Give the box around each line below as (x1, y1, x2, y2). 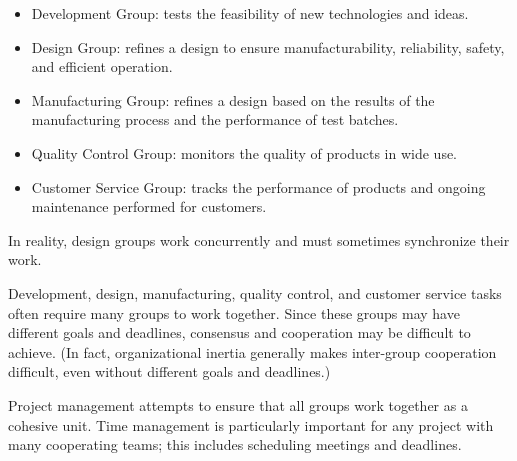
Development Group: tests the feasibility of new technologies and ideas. (31, 3, 469, 23)
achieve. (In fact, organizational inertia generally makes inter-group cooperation (8, 341, 497, 362)
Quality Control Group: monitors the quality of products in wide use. (31, 142, 458, 163)
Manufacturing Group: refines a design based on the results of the (31, 89, 435, 110)
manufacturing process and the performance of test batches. (31, 109, 399, 130)
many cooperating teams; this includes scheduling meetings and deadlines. (8, 434, 462, 455)
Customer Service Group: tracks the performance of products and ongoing (31, 176, 486, 197)
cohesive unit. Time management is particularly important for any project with (8, 414, 494, 435)
